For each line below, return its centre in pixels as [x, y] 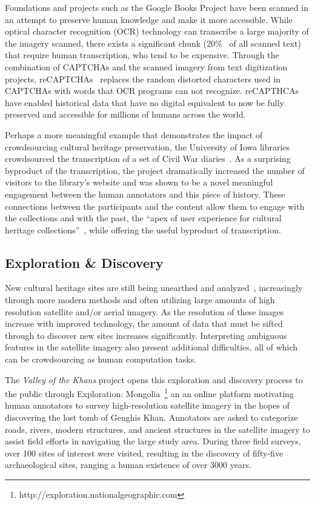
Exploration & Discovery [84, 262]
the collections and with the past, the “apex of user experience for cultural [143, 218]
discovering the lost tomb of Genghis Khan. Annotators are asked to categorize [151, 417]
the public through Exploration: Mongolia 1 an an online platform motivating [149, 393]
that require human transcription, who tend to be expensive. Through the [142, 55]
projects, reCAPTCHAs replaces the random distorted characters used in [143, 79]
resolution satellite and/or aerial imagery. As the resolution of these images [144, 311]
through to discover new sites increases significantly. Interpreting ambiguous [146, 335]
